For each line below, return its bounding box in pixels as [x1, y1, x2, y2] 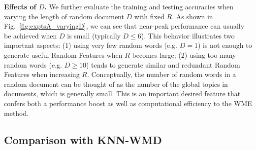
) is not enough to [197, 40, 252, 50]
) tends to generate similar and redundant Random [86, 59, 240, 70]
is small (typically [67, 30, 121, 40]
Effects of [4, 1, 36, 11]
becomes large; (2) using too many [132, 49, 236, 60]
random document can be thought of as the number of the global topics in [4, 78, 228, 89]
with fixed [134, 11, 164, 21]
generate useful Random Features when [4, 49, 123, 60]
